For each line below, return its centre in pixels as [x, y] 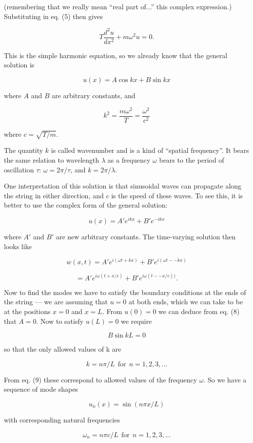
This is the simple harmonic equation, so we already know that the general [116, 55]
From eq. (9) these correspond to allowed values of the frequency [101, 379]
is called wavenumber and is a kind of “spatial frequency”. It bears [150, 150]
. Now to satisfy [60, 321]
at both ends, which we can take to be [186, 302]
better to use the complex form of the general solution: [86, 205]
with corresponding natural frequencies [62, 420]
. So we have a [225, 379]
